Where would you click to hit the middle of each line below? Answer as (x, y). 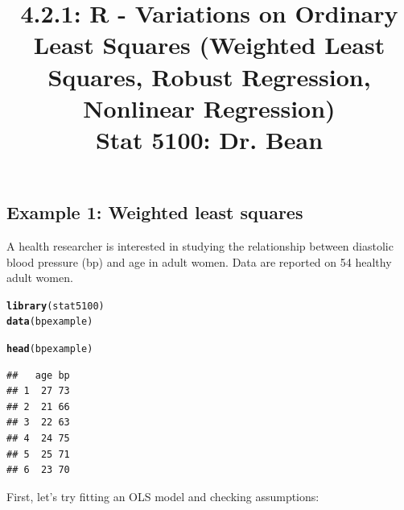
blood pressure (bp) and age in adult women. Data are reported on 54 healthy (199, 261)
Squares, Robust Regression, (209, 76)
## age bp (38, 375)
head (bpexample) (50, 349)
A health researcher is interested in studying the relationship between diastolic (200, 245)
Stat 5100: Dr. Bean (209, 139)
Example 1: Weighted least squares (155, 212)
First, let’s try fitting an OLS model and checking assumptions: (163, 496)
